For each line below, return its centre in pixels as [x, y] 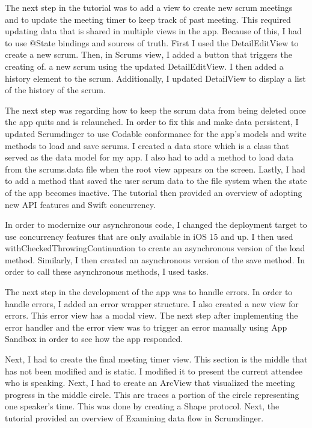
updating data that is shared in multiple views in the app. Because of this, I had [153, 31]
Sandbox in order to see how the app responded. [94, 339]
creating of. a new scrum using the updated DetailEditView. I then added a [144, 66]
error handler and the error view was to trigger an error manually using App [146, 327]
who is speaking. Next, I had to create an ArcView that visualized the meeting [150, 383]
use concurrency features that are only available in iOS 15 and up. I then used [149, 236]
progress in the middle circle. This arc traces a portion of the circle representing [152, 394]
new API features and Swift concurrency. [80, 204]
